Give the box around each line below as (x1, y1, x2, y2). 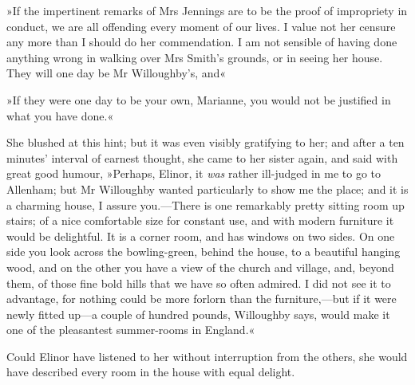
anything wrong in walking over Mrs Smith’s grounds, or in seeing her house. (6, 49, 383, 65)
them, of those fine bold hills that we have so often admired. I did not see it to (6, 274, 391, 291)
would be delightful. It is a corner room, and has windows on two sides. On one (6, 227, 395, 244)
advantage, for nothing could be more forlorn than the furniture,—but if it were (6, 290, 397, 307)
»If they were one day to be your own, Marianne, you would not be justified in (6, 91, 391, 108)
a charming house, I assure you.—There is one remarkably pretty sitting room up (6, 196, 405, 213)
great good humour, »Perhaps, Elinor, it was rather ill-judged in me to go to (6, 165, 381, 182)
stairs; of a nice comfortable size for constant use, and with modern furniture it (6, 212, 394, 229)
